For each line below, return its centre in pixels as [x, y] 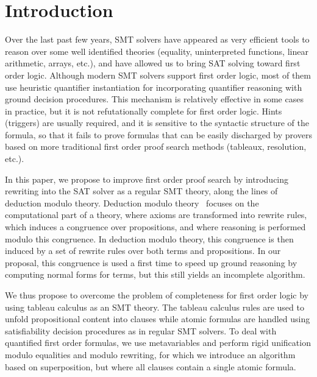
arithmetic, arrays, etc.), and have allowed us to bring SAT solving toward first [153, 63]
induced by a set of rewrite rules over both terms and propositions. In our [143, 251]
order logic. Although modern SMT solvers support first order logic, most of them [158, 75]
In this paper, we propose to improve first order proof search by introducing [147, 179]
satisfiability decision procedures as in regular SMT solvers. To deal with [141, 330]
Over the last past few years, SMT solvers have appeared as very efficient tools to [157, 39]
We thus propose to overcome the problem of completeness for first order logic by [157, 295]
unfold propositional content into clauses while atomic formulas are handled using [158, 319]
